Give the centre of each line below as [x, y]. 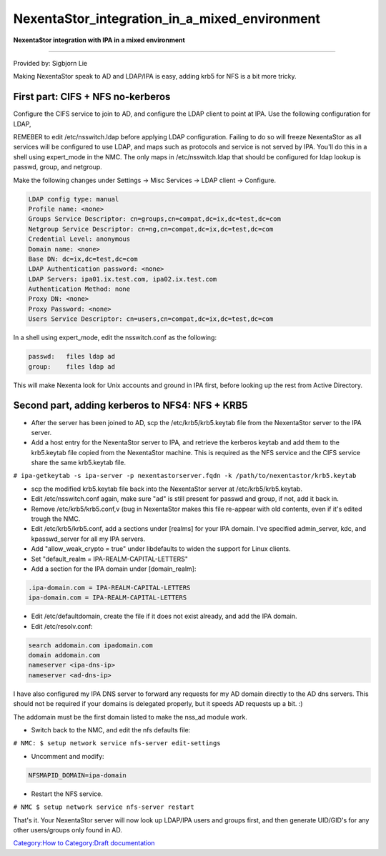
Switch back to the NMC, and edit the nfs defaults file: [111, 730]
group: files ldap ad [72, 367]
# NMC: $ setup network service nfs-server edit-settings [117, 743]
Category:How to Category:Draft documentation [84, 843]
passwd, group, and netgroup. [58, 167]
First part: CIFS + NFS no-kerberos [92, 97]
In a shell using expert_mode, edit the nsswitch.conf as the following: [115, 338]
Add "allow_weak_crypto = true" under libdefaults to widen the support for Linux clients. [161, 549]
